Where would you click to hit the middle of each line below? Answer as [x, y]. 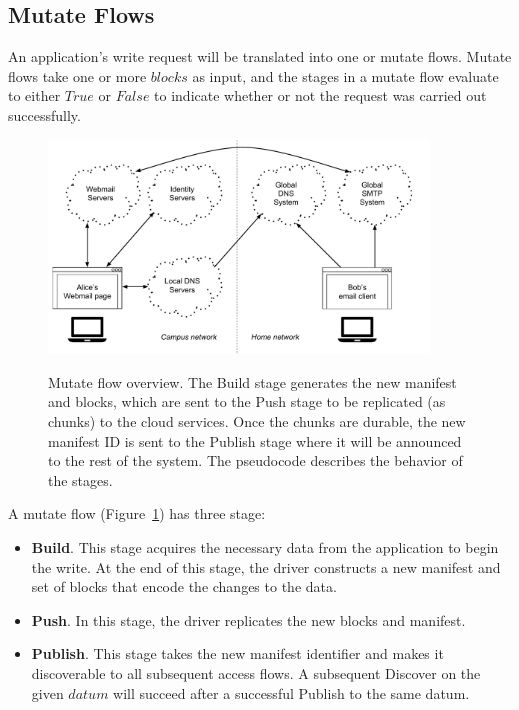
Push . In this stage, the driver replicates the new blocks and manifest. [248, 619]
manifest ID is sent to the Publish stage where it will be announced [255, 440]
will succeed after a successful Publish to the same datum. [291, 692]
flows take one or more [77, 75]
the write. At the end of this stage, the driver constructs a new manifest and [266, 566]
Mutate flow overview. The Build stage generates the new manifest [252, 381]
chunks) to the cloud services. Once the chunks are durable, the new [257, 421]
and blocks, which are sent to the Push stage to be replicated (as [247, 401]
